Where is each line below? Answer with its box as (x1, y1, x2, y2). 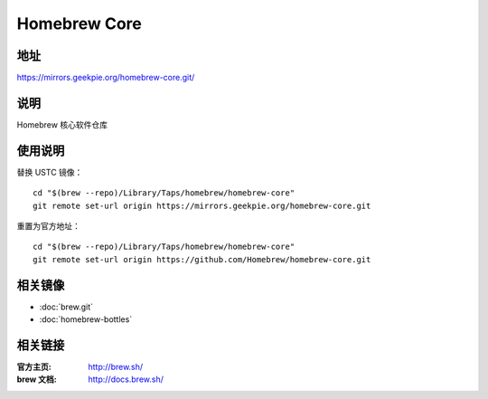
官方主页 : (16, 362, 52, 373)
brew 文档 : (16, 374, 58, 385)
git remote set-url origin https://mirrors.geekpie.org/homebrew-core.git (33, 200, 371, 211)
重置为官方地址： (16, 221, 80, 232)
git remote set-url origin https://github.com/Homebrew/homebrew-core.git (33, 254, 371, 264)
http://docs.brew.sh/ (88, 374, 164, 385)
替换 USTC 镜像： (16, 166, 83, 177)
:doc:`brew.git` (39, 301, 94, 312)
